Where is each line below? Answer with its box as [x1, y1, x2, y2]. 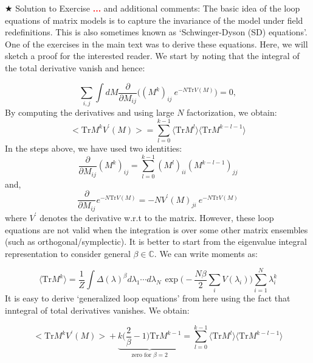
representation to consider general [5, 247, 131, 259]
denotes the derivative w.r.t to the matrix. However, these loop [40, 211, 274, 224]
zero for [131, 351, 151, 358]
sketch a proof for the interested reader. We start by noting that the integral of [5, 49, 300, 62]
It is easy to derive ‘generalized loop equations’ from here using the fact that [5, 292, 291, 305]
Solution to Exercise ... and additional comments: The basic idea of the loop [15, 2, 300, 14]
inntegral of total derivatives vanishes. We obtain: [5, 304, 190, 316]
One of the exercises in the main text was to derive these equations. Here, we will [5, 37, 308, 50]
